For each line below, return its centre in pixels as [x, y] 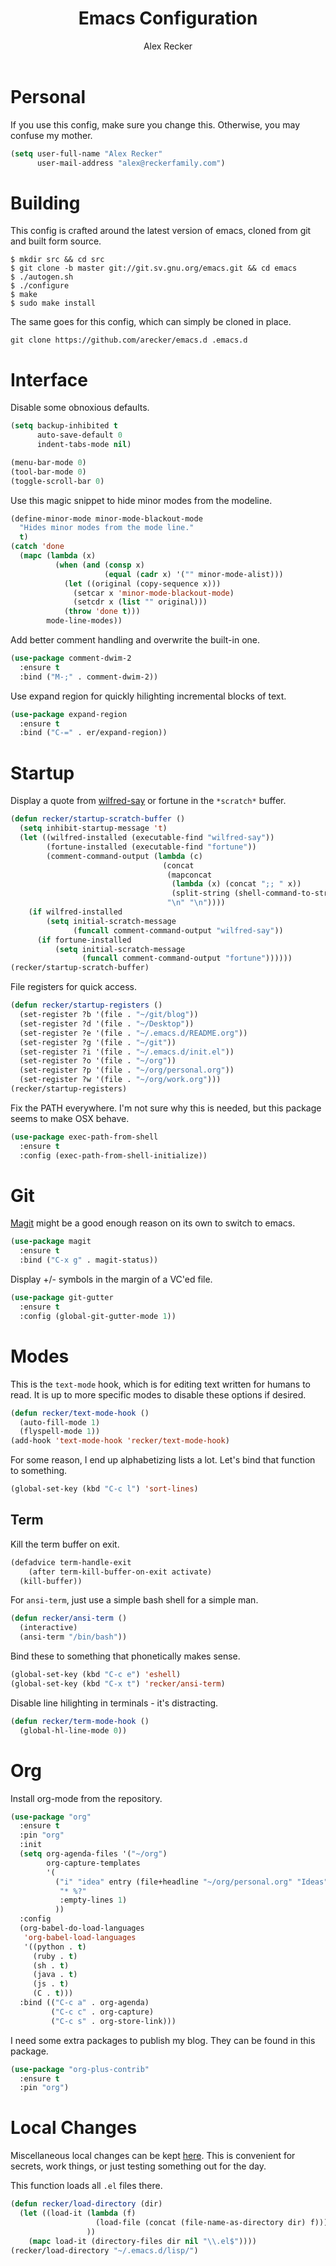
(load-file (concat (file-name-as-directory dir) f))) [212, 2222]
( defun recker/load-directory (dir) [86, 2204]
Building [45, 203]
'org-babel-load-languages [80, 1937]
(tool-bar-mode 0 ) [48, 472]
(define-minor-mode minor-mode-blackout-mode [106, 518]
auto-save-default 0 [79, 435]
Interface [49, 379]
